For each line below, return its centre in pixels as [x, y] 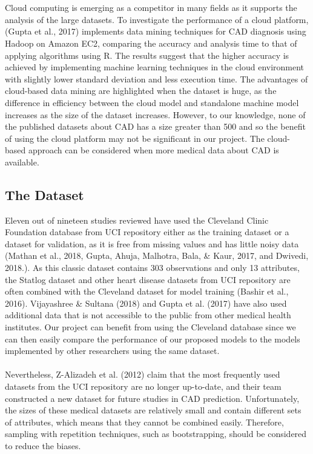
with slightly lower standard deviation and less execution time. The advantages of [156, 78]
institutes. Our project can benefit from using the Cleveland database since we [150, 327]
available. [22, 162]
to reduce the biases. [43, 445]
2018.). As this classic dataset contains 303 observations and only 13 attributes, [152, 268]
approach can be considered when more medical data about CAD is [153, 150]
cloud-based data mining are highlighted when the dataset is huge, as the [141, 91]
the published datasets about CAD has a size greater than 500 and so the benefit [155, 126]
